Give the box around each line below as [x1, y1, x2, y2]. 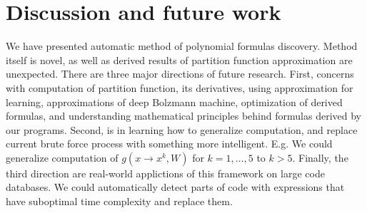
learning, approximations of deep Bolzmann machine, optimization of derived [6, 94, 343, 109]
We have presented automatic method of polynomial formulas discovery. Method [6, 38, 358, 53]
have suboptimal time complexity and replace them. [6, 194, 233, 209]
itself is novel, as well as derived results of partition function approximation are [6, 52, 353, 67]
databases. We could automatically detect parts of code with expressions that [6, 180, 345, 194]
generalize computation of [6, 150, 119, 165]
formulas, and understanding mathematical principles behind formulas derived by [6, 108, 361, 123]
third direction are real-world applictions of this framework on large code [6, 165, 325, 180]
